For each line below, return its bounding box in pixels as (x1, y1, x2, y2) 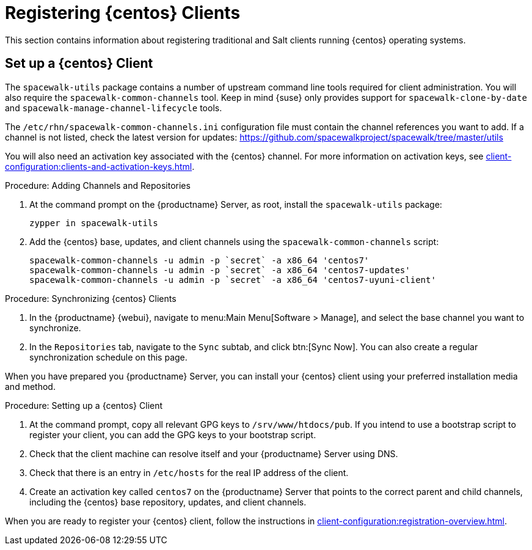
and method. (5, 381, 56, 392)
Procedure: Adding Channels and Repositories (5, 180, 191, 191)
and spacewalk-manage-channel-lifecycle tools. (5, 102, 222, 113)
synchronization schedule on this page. (29, 351, 188, 362)
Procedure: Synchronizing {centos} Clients (5, 293, 177, 304)
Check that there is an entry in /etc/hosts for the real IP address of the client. (29, 467, 349, 478)
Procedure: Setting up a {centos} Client (5, 400, 163, 411)
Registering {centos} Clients (5, 2, 241, 23)
